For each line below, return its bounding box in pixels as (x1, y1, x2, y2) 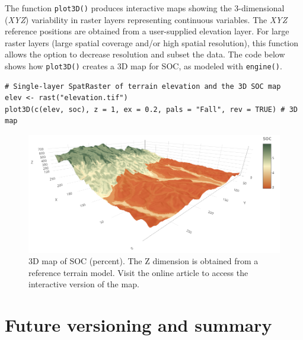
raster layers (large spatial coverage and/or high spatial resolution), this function (5, 36, 299, 49)
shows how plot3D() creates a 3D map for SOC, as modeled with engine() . (5, 60, 282, 72)
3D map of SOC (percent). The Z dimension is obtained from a (28, 255, 259, 267)
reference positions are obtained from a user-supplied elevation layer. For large (5, 25, 289, 37)
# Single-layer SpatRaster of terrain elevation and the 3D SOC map (5, 82, 281, 91)
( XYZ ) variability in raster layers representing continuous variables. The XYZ (5, 13, 288, 25)
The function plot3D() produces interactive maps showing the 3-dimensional (5, 2, 285, 14)
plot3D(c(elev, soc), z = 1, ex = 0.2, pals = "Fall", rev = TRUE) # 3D (5, 105, 298, 114)
